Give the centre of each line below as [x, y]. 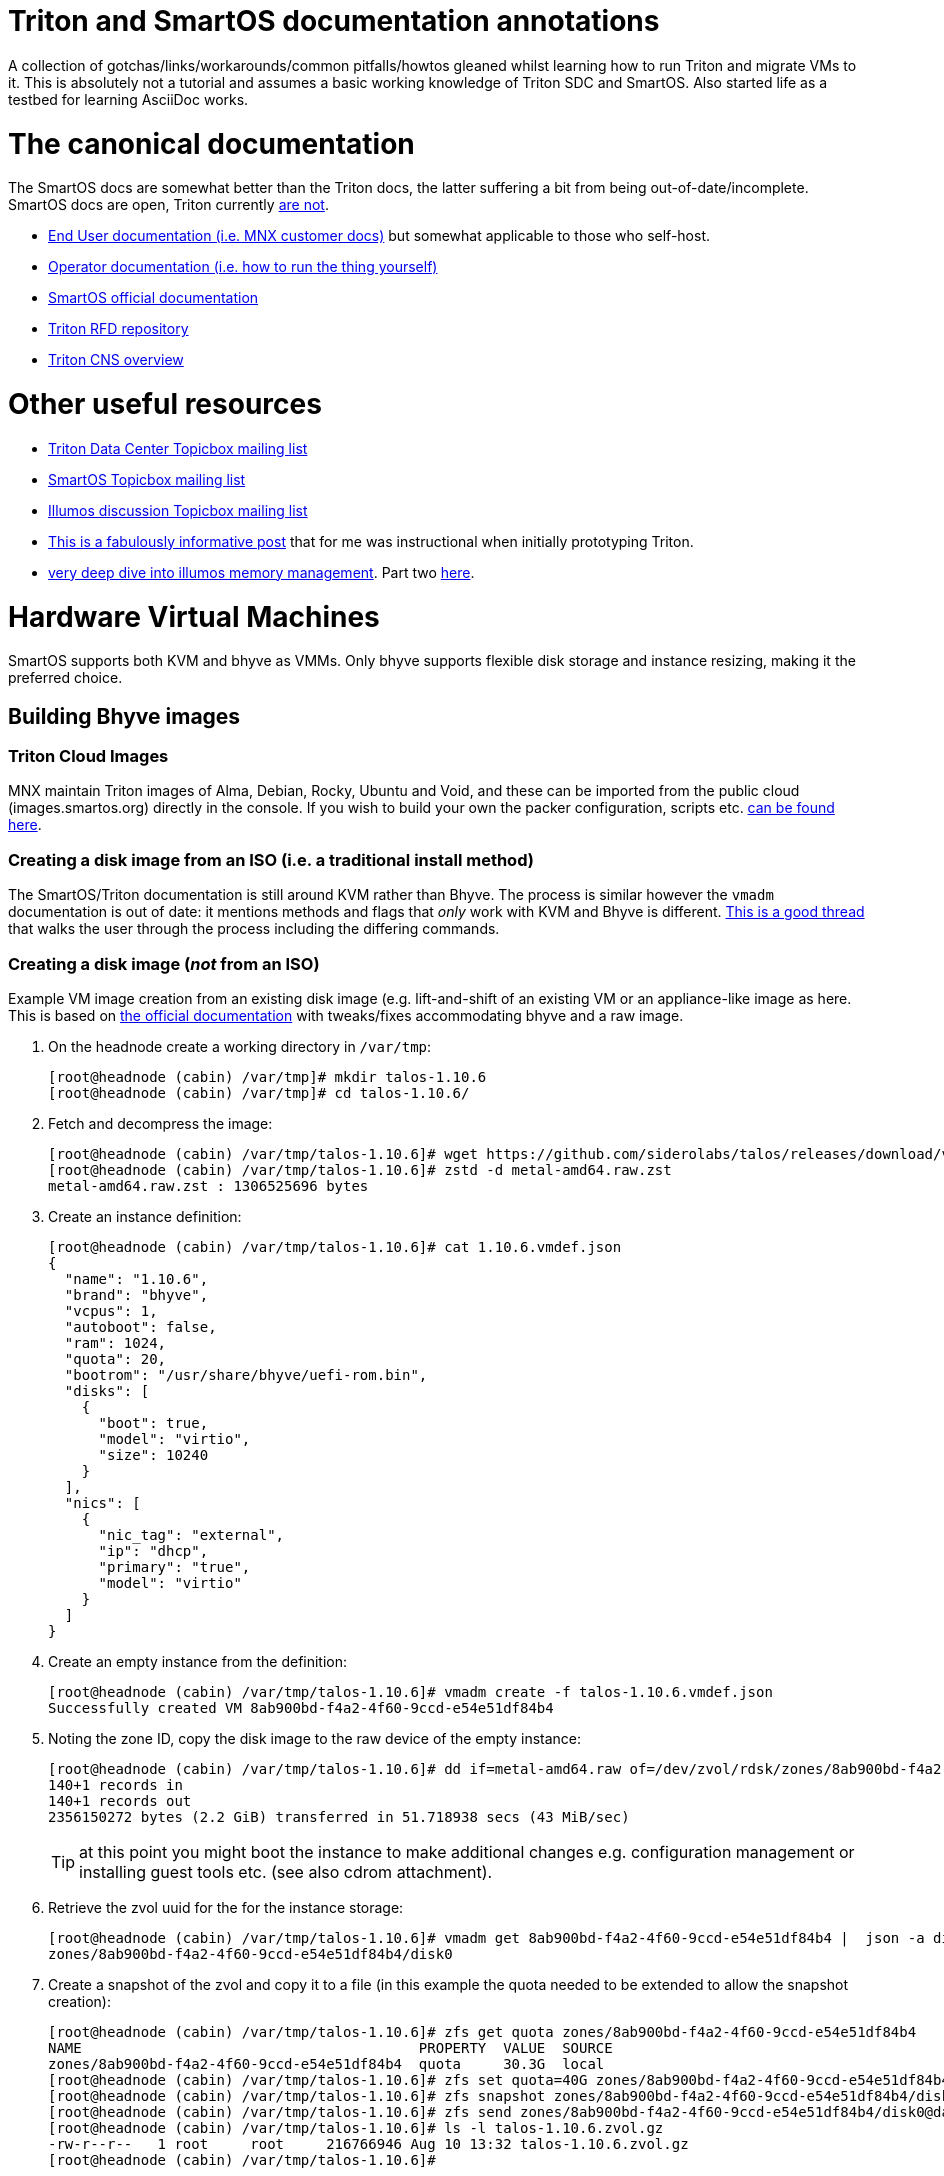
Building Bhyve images [124, 716]
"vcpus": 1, [111, 1310]
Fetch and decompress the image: [160, 1123]
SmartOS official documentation [153, 298]
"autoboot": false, [140, 1326]
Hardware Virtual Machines [194, 616]
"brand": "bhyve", [136, 1294]
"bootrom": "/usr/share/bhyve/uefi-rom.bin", [246, 1374]
